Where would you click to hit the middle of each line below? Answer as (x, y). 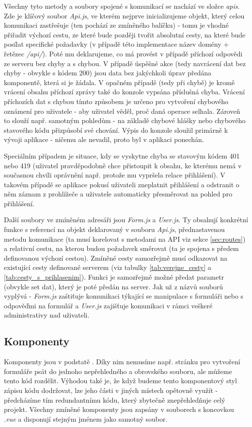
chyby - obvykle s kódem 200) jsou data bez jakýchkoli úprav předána (108, 73)
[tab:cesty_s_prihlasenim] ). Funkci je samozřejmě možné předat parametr (114, 277)
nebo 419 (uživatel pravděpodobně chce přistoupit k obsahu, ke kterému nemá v (123, 165)
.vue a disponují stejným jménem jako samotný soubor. (86, 418)
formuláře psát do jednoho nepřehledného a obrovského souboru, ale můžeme (118, 371)
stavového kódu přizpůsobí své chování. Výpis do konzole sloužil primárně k (116, 130)
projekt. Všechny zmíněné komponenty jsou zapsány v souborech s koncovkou (119, 409)
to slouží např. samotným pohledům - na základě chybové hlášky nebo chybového (125, 120)
